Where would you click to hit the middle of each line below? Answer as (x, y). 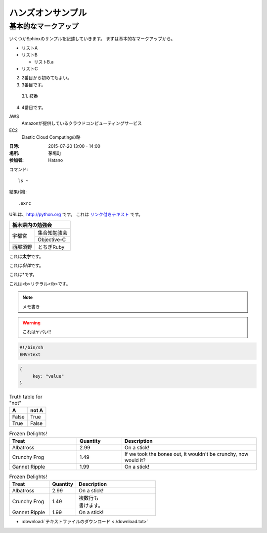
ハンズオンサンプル (48, 13)
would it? (135, 460)
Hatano (56, 160)
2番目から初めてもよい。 (46, 78)
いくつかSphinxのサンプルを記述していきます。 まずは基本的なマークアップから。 (92, 39)
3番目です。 (34, 85)
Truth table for (26, 397)
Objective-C (52, 239)
